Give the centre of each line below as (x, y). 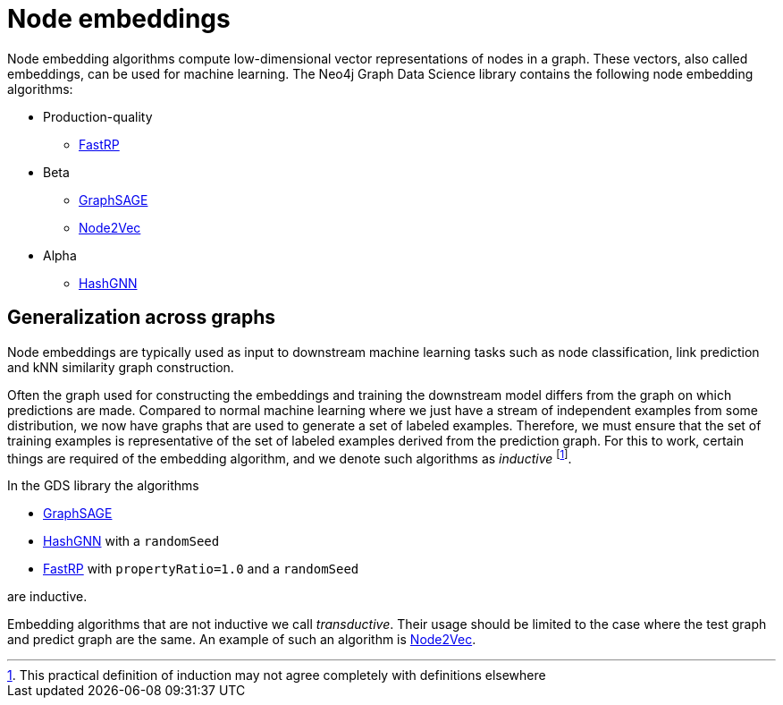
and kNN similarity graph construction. (121, 367)
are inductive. (47, 597)
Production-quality (98, 116)
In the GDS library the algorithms (103, 486)
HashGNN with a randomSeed (131, 541)
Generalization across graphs (141, 318)
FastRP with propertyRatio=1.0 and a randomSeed (201, 569)
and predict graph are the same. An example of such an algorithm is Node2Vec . (242, 640)
